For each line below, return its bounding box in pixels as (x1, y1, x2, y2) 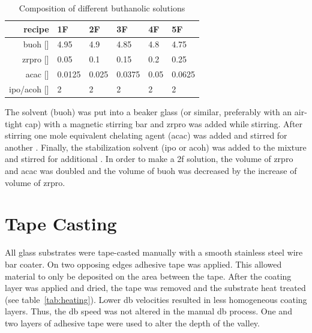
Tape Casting (5, 211, 117, 236)
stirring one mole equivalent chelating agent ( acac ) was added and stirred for (5, 129, 287, 142)
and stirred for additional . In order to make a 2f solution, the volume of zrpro (5, 152, 293, 165)
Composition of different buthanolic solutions (19, 2, 185, 14)
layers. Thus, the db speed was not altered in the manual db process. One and (5, 305, 292, 317)
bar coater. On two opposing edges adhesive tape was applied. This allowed (5, 257, 282, 270)
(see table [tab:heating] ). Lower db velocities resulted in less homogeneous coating (5, 293, 307, 305)
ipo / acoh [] (9, 82, 49, 95)
